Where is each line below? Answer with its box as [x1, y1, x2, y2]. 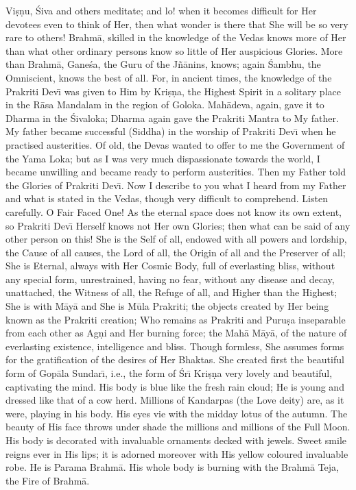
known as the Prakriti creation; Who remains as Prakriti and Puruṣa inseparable [5, 312, 346, 326]
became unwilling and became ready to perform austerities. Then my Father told [5, 164, 346, 179]
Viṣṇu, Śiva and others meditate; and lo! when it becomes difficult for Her [5, 3, 317, 17]
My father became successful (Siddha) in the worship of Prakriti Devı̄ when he [5, 124, 336, 138]
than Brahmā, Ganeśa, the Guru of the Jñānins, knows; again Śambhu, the [5, 57, 321, 71]
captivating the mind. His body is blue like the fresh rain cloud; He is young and [5, 379, 344, 393]
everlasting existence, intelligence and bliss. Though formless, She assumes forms [5, 339, 344, 353]
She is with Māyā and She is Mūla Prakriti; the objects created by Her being [5, 299, 329, 313]
